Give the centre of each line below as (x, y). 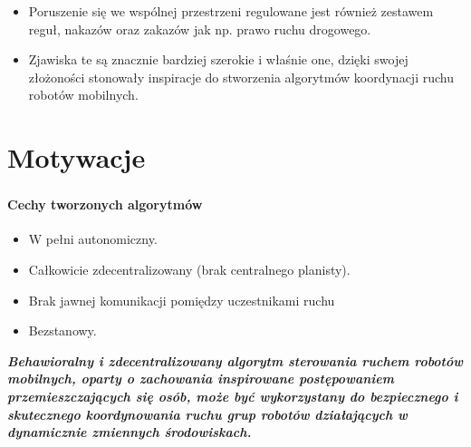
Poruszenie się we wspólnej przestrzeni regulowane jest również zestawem (231, 11)
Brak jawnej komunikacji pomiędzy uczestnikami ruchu (182, 300)
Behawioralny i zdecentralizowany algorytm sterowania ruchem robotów (235, 360)
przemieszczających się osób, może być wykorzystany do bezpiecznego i (233, 397)
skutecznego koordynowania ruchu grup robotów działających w (207, 414)
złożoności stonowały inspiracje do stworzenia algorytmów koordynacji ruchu (241, 77)
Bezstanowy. (62, 330)
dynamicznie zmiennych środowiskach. (130, 432)
